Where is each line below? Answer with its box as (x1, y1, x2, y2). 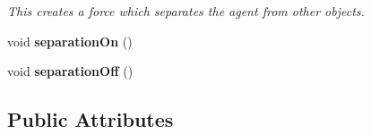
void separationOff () (7, 62, 134, 80)
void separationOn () (7, 31, 133, 50)
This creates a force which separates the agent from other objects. (7, 2, 365, 20)
